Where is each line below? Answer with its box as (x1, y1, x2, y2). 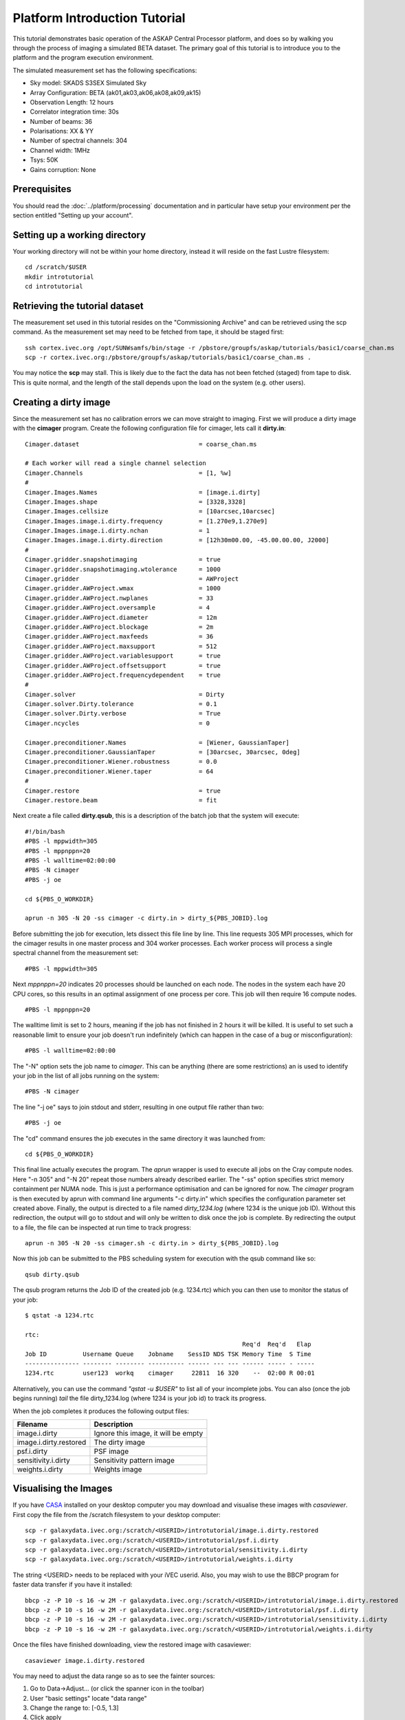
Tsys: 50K (30, 155, 58, 164)
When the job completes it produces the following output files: (12, 1407, 189, 1415)
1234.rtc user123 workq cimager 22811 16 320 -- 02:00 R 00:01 (25, 1369, 316, 1377)
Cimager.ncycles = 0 (25, 719, 210, 727)
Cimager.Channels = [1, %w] (25, 469, 232, 477)
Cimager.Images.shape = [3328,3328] (25, 497, 247, 506)
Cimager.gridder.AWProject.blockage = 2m (25, 623, 214, 631)
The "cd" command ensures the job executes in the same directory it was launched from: (12, 1134, 266, 1142)
